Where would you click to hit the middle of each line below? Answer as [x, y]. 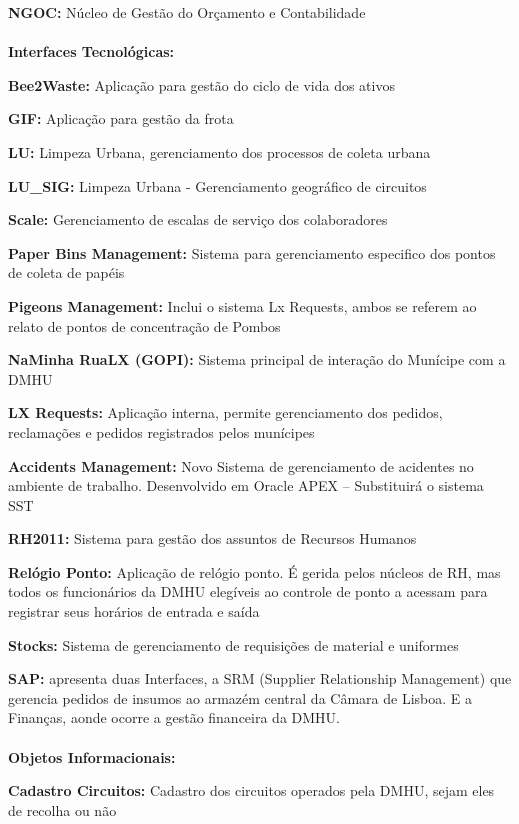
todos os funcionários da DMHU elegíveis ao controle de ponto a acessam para [248, 591]
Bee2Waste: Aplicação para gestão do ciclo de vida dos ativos [201, 84]
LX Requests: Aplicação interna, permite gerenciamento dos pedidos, [225, 412]
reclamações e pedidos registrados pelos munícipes [161, 431]
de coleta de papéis [66, 272]
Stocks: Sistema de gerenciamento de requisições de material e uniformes [233, 644]
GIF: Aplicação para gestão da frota [121, 118]
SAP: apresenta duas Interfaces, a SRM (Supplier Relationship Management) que [260, 678]
